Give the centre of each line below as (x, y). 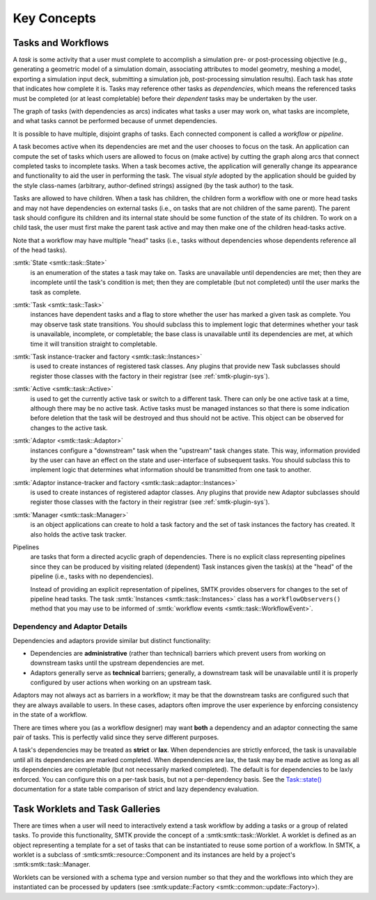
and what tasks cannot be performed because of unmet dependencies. (115, 121)
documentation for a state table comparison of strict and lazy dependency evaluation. (136, 789)
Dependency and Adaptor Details (70, 626)
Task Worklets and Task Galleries (87, 808)
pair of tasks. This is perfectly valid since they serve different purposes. (116, 737)
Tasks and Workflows (61, 43)
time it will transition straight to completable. (94, 344)
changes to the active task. (69, 427)
